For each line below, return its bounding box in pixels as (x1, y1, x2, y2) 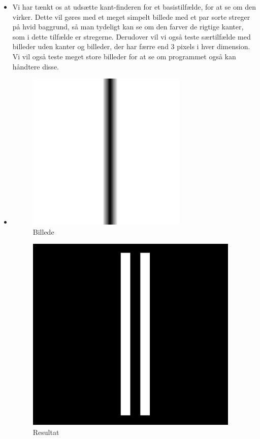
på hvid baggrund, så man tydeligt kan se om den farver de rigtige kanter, (12, 21, 244, 32)
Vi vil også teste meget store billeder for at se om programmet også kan (12, 51, 236, 61)
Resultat (32, 426, 59, 437)
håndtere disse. (12, 61, 59, 71)
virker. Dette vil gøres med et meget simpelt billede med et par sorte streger (12, 11, 250, 22)
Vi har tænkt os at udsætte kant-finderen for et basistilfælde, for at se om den (12, 2, 256, 12)
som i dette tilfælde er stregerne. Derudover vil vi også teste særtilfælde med (12, 31, 251, 42)
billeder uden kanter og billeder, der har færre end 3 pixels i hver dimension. (12, 41, 250, 52)
